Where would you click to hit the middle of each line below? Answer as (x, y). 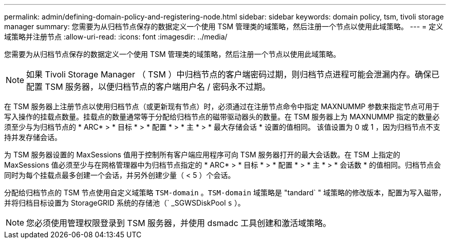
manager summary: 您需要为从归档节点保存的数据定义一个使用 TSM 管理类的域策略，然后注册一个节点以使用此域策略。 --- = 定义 (224, 26)
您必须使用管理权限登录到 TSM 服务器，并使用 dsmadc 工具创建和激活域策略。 (179, 223)
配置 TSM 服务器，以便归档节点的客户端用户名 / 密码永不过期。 (148, 87)
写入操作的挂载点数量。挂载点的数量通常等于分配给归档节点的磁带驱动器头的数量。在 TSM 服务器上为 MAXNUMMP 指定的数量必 (222, 117)
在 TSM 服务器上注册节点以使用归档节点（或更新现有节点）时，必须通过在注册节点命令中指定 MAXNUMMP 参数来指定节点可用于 (222, 106)
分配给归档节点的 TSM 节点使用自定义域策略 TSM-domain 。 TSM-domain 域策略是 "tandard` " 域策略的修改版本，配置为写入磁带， (225, 193)
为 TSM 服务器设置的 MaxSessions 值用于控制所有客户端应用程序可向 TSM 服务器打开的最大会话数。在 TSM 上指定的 (202, 155)
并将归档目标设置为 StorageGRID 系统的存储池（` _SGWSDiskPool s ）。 (125, 203)
